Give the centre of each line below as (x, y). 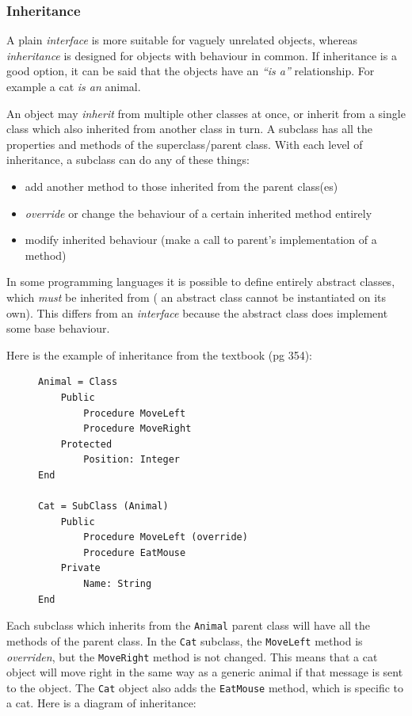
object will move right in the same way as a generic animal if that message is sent (205, 672)
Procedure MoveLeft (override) (166, 537)
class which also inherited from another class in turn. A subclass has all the (190, 129)
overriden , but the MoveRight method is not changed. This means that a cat (192, 656)
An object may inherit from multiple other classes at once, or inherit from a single (206, 113)
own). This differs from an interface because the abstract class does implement (197, 312)
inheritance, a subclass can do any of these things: (128, 160)
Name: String (118, 584)
